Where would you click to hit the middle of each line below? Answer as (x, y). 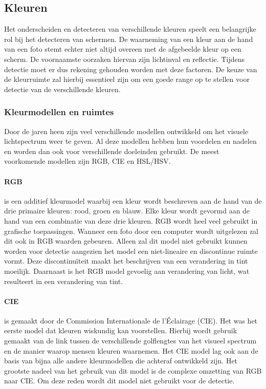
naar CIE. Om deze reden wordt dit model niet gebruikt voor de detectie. (119, 381)
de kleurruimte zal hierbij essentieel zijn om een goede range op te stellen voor (127, 79)
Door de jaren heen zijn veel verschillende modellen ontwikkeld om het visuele (126, 131)
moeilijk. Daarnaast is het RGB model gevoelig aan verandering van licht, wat (127, 271)
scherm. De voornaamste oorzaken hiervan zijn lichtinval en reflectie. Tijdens (124, 59)
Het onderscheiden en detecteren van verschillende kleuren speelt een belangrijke (130, 29)
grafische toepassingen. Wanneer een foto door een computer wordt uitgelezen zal (131, 231)
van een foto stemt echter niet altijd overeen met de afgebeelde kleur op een (123, 49)
